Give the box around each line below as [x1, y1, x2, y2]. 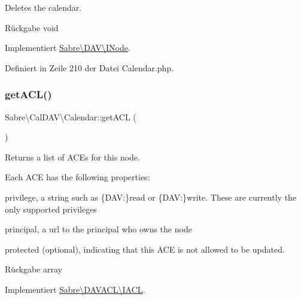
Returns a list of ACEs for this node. [5, 150, 140, 163]
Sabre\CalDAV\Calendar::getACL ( [5, 110, 136, 123]
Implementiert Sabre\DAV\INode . [5, 41, 130, 54]
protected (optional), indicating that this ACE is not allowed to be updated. [5, 243, 285, 255]
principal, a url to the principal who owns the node [5, 223, 192, 235]
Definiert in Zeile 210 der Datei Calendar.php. [5, 61, 174, 74]
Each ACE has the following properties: [5, 171, 150, 183]
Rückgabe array [5, 263, 62, 275]
